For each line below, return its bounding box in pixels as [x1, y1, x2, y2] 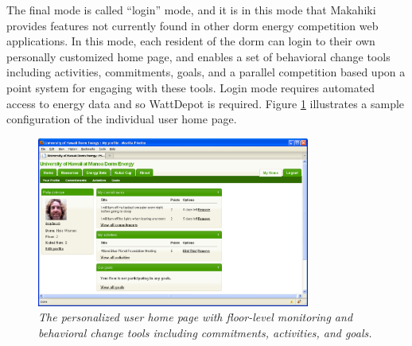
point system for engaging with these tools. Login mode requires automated [6, 79, 375, 95]
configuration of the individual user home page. [6, 111, 237, 127]
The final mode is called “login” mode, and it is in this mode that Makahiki [6, 2, 376, 17]
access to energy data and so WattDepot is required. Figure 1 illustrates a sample [6, 95, 405, 111]
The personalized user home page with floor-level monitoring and [38, 309, 353, 325]
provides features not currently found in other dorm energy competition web [6, 17, 379, 33]
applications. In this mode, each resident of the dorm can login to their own [6, 33, 375, 49]
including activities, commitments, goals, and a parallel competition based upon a [6, 64, 406, 80]
